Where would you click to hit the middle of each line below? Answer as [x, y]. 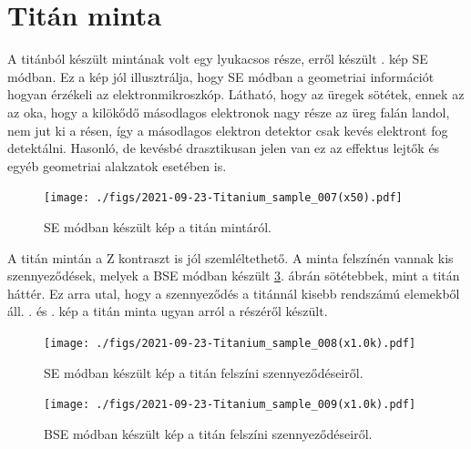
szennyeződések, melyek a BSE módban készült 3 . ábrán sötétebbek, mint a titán [234, 276]
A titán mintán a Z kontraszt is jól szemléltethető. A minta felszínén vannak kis [230, 257]
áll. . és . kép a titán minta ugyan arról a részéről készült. [168, 311]
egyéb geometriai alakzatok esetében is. [117, 165]
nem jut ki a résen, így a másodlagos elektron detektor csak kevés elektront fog [228, 130]
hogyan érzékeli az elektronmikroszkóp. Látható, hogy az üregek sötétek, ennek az [236, 94]
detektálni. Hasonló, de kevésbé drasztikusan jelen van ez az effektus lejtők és [224, 148]
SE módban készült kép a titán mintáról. [158, 226]
